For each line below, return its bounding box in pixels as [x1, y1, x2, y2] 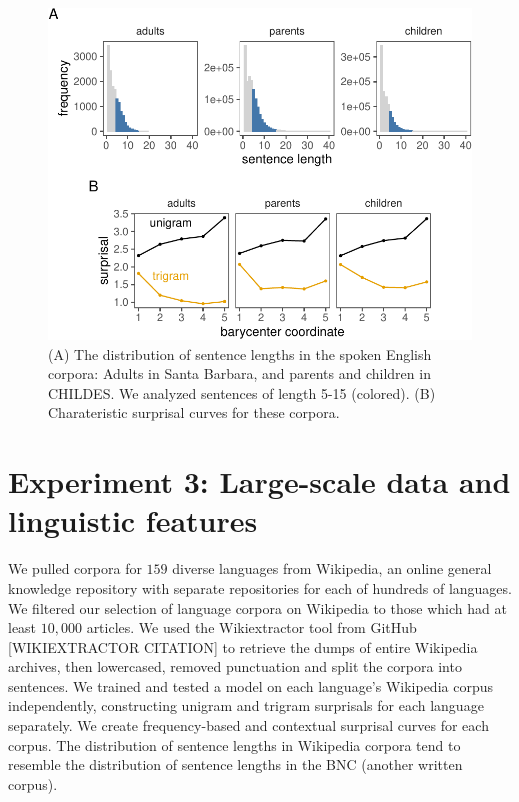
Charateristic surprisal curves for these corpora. [48, 402, 340, 423]
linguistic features [8, 500, 258, 541]
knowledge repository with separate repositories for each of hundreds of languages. [8, 577, 512, 598]
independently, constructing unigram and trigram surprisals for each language [8, 695, 484, 716]
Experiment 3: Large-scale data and [8, 461, 511, 502]
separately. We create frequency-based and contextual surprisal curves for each [8, 715, 489, 736]
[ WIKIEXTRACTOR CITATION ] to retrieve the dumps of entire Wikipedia [8, 636, 478, 657]
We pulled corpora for [8, 558, 142, 579]
